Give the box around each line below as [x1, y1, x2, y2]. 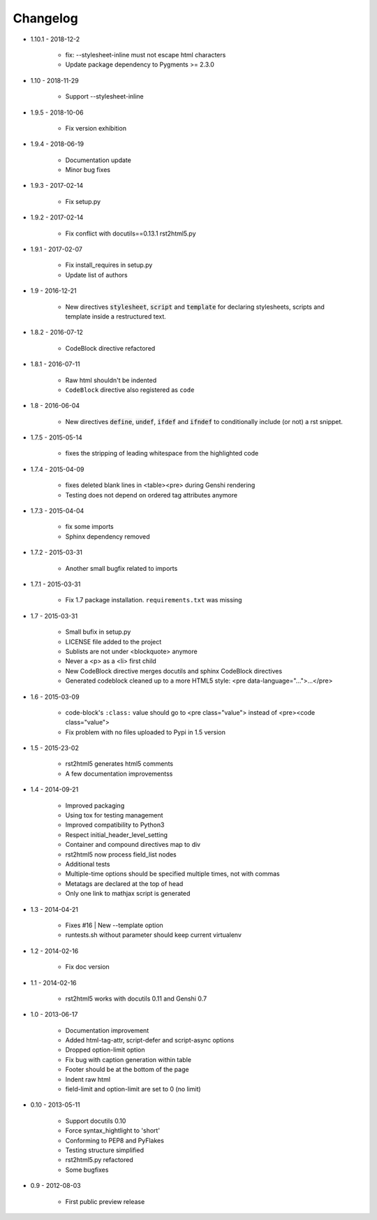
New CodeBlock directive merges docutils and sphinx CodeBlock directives [65, 667, 283, 675]
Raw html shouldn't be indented [65, 376, 157, 384]
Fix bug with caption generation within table [65, 1055, 192, 1063]
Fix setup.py [65, 197, 101, 205]
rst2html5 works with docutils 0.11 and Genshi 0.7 [65, 994, 207, 1003]
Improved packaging [65, 801, 125, 810]
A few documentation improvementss [65, 769, 173, 778]
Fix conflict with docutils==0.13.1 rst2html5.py [65, 229, 196, 238]
